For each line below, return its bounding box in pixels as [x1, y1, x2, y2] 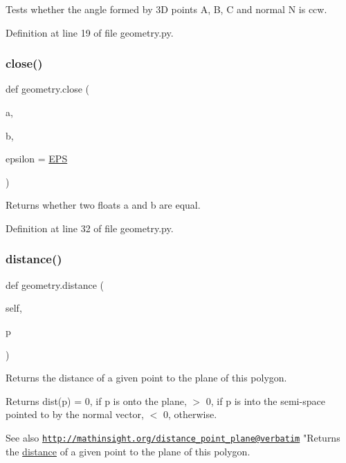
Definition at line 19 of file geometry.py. [6, 25, 174, 39]
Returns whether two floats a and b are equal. [6, 198, 201, 212]
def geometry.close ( [6, 82, 90, 96]
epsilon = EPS [6, 151, 68, 166]
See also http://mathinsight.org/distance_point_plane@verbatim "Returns [6, 430, 340, 444]
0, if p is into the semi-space [206, 393, 325, 408]
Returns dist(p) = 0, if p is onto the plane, [6, 393, 187, 408]
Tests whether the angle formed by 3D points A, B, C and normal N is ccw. [6, 2, 327, 16]
